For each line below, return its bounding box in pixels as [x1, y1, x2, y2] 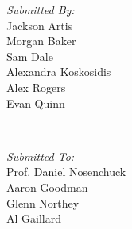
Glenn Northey [6, 194, 80, 211]
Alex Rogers [6, 78, 66, 95]
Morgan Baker [6, 32, 76, 49]
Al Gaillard [6, 210, 61, 227]
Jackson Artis [6, 17, 73, 33]
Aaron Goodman [6, 178, 88, 195]
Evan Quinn [6, 94, 65, 111]
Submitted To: [6, 147, 75, 164]
